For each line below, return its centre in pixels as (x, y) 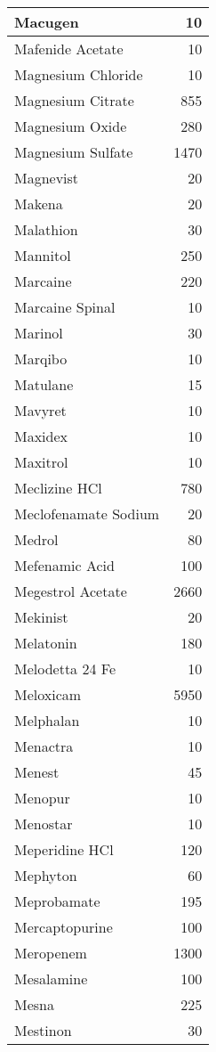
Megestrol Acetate (71, 591)
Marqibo (41, 359)
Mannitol (43, 255)
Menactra (44, 746)
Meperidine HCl (64, 849)
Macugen (47, 22)
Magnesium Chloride (79, 74)
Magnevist (47, 178)
